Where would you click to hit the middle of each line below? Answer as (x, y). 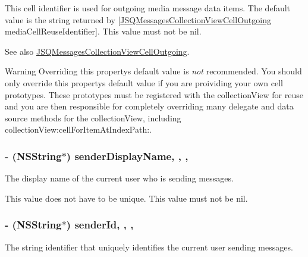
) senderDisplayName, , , (127, 156)
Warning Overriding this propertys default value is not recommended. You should (153, 71)
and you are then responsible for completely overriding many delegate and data (149, 106)
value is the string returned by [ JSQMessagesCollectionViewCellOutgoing (138, 19)
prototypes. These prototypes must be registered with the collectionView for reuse (154, 94)
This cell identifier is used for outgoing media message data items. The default (148, 8)
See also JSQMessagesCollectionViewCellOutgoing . (97, 51)
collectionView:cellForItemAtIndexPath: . (78, 129)
